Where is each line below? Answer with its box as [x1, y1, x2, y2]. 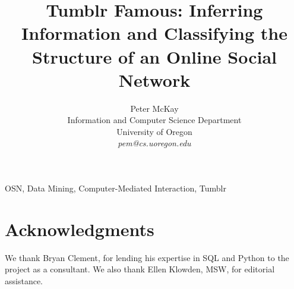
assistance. [5, 274, 43, 287]
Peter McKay [130, 102, 179, 114]
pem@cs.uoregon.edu [118, 137, 191, 149]
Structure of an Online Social [32, 44, 277, 68]
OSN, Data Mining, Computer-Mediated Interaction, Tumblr [5, 182, 226, 194]
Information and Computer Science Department [67, 114, 242, 126]
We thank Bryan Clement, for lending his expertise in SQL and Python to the [5, 251, 289, 263]
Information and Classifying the [21, 21, 287, 45]
